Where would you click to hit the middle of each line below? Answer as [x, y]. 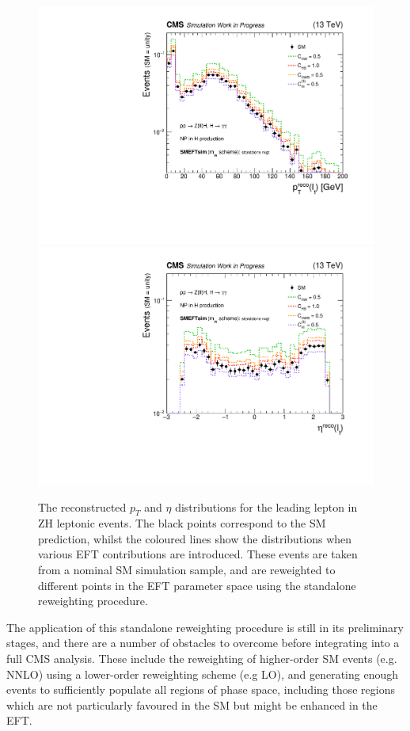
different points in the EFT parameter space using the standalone [197, 585]
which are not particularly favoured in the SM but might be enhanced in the [192, 704]
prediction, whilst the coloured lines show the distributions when [195, 538]
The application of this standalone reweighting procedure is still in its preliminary [205, 627]
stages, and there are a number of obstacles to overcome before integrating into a [203, 643]
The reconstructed [82, 506]
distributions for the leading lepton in [266, 506]
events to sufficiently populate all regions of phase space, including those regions [201, 689]
